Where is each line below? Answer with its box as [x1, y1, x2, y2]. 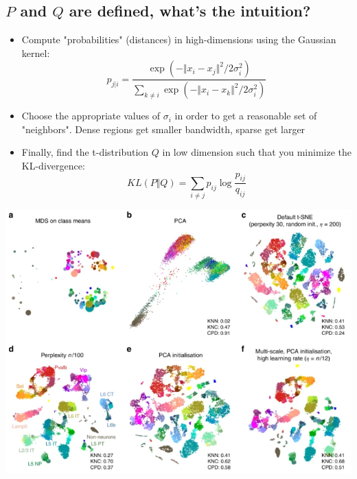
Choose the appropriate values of [21, 108, 161, 123]
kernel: [21, 45, 50, 60]
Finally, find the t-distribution [21, 145, 149, 159]
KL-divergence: [21, 159, 85, 173]
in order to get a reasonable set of [174, 108, 317, 123]
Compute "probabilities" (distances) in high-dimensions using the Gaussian [21, 32, 336, 47]
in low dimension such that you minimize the [162, 145, 352, 159]
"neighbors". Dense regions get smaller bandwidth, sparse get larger [21, 121, 306, 136]
